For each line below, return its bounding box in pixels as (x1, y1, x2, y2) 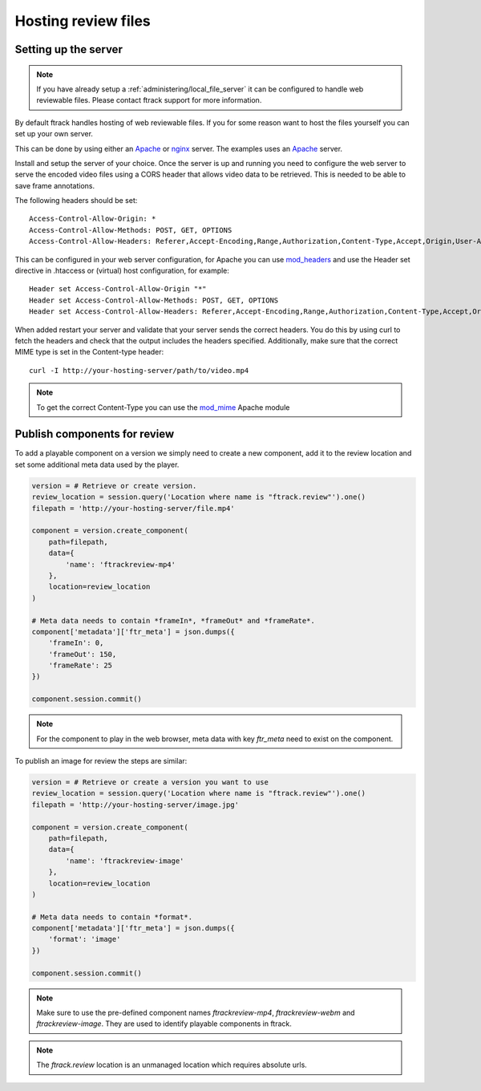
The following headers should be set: (14, 196, 138, 205)
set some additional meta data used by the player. (14, 460, 180, 469)
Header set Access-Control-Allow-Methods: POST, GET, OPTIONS (29, 295, 279, 305)
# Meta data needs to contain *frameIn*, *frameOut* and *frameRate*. (31, 616, 316, 625)
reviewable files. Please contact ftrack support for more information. (36, 95, 262, 105)
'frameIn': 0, (48, 639, 104, 647)
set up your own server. (14, 129, 94, 139)
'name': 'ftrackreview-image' (65, 856, 184, 866)
